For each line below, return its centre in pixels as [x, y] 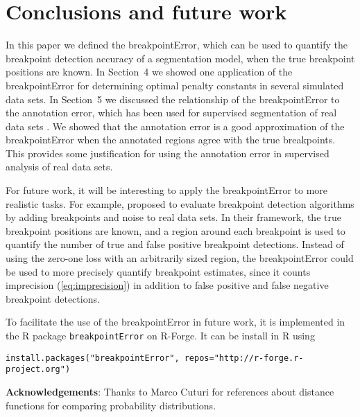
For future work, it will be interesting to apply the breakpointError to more [167, 190]
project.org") [38, 370]
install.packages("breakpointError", [93, 358]
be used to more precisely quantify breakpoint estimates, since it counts [158, 271]
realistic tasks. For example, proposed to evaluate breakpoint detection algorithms [180, 203]
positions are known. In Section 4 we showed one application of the [149, 72]
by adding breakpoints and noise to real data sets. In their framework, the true [173, 217]
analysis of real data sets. [59, 167]
